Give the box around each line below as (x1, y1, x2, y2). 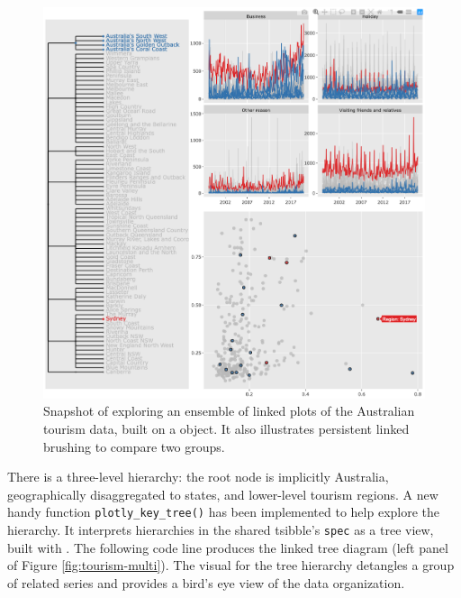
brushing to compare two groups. (43, 437, 225, 455)
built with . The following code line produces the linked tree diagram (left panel (7, 538, 448, 557)
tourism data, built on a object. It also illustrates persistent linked (43, 419, 410, 437)
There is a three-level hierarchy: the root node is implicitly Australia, (7, 467, 389, 486)
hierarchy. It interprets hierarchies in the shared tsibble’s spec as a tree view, (7, 520, 434, 538)
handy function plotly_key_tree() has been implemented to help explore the (7, 502, 440, 521)
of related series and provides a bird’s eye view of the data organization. (7, 573, 405, 592)
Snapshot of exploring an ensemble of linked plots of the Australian (43, 401, 415, 420)
